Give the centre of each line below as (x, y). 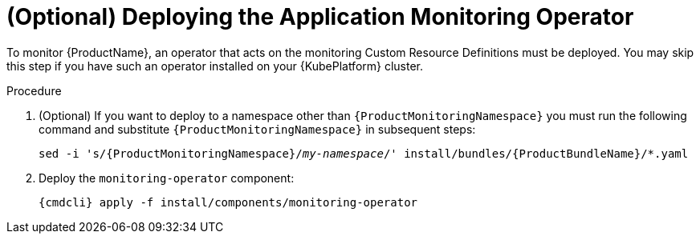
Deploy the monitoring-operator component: (167, 178)
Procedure (34, 90)
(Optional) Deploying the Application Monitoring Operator (320, 17)
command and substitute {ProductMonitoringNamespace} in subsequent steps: (257, 129)
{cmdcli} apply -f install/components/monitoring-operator (228, 202)
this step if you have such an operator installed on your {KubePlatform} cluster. (215, 66)
